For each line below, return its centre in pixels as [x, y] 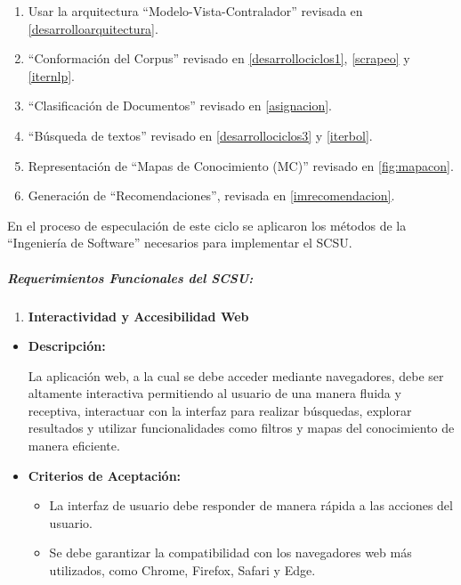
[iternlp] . [51, 75]
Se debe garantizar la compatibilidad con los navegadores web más [230, 552]
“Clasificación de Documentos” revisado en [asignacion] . [180, 106]
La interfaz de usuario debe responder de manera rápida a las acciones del [251, 505]
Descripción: [67, 346]
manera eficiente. [74, 446]
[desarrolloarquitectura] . [93, 28]
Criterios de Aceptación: [105, 475]
